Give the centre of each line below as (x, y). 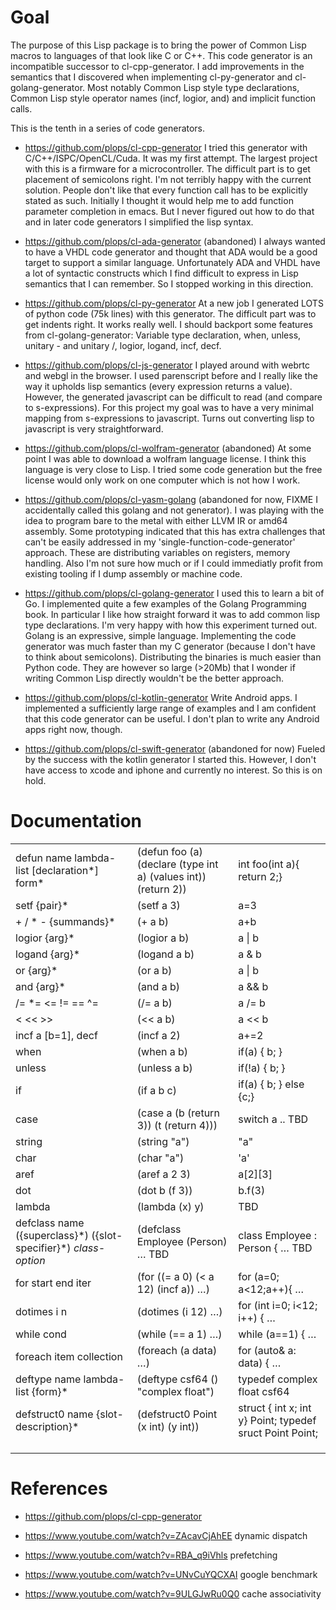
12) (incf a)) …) (173, 1289)
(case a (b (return (178, 1113)
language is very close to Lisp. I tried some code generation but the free (173, 469)
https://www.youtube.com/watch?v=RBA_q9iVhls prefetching (151, 1555)
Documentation (76, 821)
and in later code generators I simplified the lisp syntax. (139, 222)
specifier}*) (43, 1248)
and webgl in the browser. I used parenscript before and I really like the (171, 375)
